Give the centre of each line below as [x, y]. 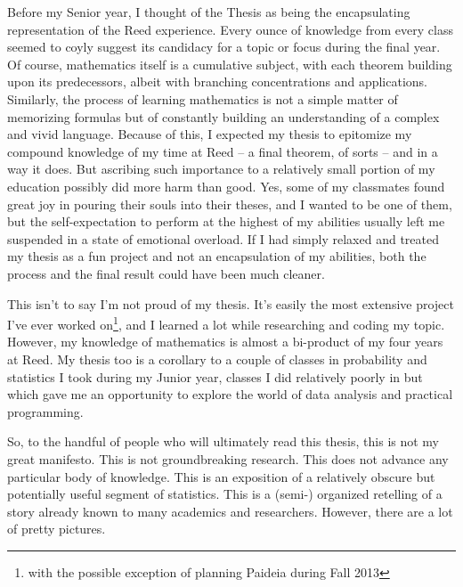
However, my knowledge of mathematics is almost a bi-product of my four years [225, 342]
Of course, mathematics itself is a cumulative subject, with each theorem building [230, 64]
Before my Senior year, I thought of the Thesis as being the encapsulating [209, 12]
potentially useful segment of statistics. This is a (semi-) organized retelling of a [225, 494]
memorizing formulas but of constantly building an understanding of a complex [223, 116]
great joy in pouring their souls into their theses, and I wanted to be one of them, [230, 204]
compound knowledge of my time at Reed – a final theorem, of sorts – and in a [223, 151]
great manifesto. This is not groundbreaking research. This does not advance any [228, 458]
